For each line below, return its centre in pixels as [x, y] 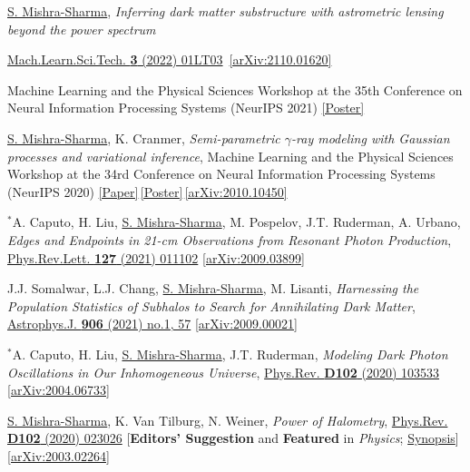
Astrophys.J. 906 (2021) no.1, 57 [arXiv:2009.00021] [152, 324]
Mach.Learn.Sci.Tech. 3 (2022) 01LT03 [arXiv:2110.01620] [170, 59]
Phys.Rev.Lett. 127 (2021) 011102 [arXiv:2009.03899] [156, 257]
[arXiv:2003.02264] [59, 455]
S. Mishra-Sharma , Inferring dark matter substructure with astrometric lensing [225, 11]
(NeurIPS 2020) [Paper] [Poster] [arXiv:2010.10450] [147, 191]
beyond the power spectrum [82, 29]
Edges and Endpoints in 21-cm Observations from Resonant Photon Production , [230, 239]
